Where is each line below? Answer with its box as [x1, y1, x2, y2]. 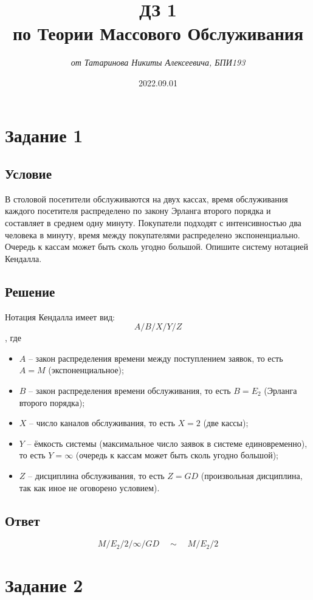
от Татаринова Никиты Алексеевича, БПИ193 [71, 56, 246, 69]
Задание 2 [5, 572, 83, 597]
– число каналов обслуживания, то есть [29, 416, 175, 429]
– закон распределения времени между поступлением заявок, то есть [28, 351, 283, 364]
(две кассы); [203, 416, 249, 429]
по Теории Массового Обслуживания [12, 21, 304, 46]
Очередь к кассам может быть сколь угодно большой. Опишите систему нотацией [5, 240, 309, 253]
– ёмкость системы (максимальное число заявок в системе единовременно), [27, 436, 308, 449]
